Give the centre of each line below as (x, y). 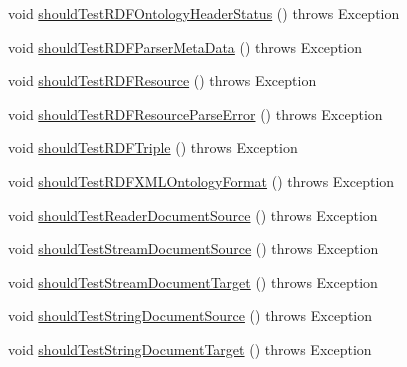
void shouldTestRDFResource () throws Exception (162, 80)
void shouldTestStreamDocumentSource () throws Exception (193, 248)
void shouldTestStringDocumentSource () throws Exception (190, 315)
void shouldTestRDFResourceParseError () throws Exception (195, 113)
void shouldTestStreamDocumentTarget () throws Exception (193, 281)
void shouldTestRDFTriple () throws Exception (153, 147)
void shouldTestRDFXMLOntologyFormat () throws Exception (201, 180)
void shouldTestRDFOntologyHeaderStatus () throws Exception (204, 13)
